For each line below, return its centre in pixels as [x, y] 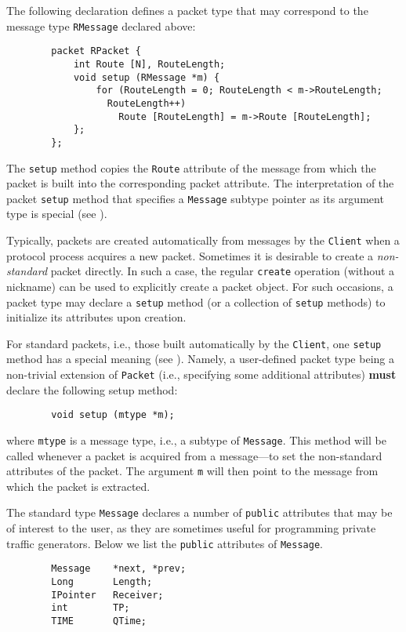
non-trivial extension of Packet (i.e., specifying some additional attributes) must [201, 374]
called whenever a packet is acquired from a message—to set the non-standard [194, 455]
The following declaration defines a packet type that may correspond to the [187, 10]
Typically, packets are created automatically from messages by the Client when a [203, 240]
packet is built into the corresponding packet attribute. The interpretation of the [200, 183]
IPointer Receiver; [107, 595]
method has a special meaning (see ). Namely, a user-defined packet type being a [200, 359]
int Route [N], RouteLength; [149, 64]
